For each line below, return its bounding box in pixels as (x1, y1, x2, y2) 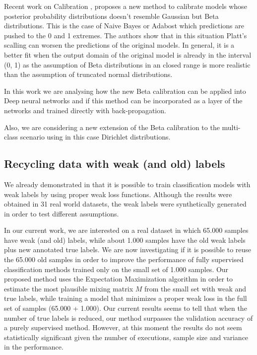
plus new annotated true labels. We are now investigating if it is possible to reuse (4, 244, 252, 255)
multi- (222, 122, 241, 132)
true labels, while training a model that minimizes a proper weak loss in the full (4, 293, 247, 303)
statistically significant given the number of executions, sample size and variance (4, 332, 249, 342)
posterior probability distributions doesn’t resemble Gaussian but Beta (4, 10, 219, 21)
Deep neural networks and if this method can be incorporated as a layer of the (4, 95, 243, 106)
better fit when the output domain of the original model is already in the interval (4, 49, 252, 60)
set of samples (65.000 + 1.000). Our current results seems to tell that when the (4, 303, 247, 313)
